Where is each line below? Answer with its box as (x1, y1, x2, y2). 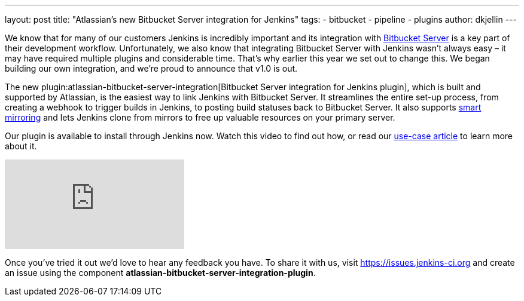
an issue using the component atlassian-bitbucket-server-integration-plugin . (5, 268, 316, 278)
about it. (5, 141, 37, 151)
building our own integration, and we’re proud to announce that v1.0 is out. (5, 63, 298, 73)
